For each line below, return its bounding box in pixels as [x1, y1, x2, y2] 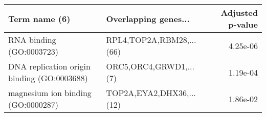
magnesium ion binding [8, 87, 92, 99]
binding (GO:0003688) [8, 72, 88, 84]
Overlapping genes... [106, 12, 190, 25]
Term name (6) [8, 12, 71, 25]
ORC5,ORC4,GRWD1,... [106, 60, 195, 72]
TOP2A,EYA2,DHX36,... [106, 87, 196, 99]
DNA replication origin [8, 60, 91, 72]
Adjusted [220, 7, 258, 18]
